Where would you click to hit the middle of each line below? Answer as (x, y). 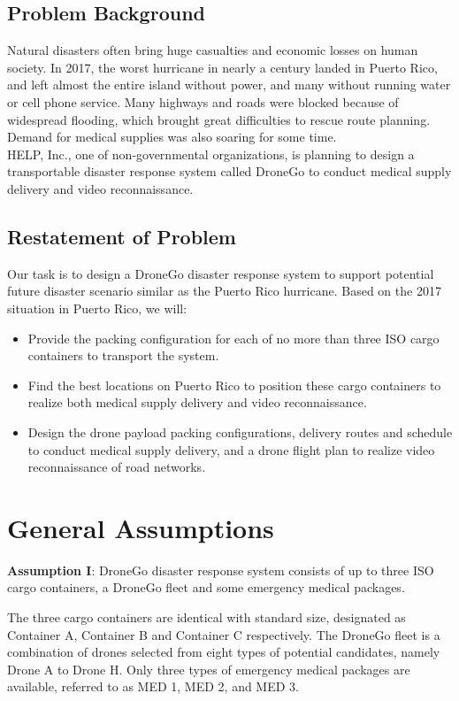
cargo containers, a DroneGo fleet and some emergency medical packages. (206, 587)
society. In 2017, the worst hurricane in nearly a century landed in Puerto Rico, (222, 67)
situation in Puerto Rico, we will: (97, 308)
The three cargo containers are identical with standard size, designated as (207, 617)
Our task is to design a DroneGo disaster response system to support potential (221, 273)
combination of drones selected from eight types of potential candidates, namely (224, 652)
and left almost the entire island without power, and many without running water (229, 85)
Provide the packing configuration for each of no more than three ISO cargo (233, 338)
